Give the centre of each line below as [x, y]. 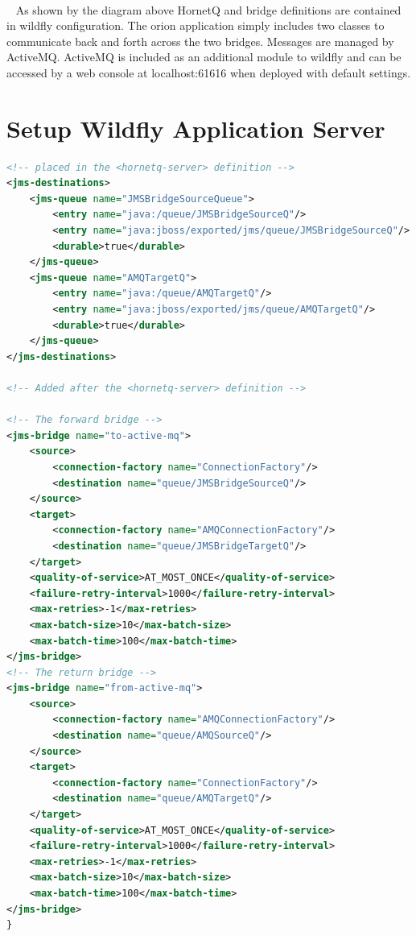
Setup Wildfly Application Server [196, 128]
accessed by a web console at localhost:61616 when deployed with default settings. [209, 72]
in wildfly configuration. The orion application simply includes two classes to [196, 25]
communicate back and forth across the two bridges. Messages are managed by [200, 41]
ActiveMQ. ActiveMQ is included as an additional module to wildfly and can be [204, 57]
